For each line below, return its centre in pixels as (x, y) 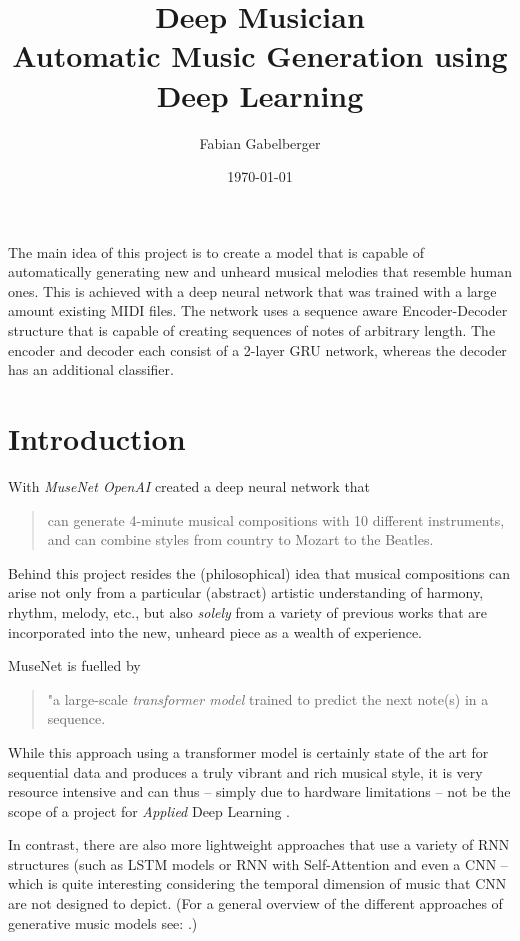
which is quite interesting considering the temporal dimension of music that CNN (257, 883)
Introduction (97, 438)
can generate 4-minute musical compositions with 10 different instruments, (276, 519)
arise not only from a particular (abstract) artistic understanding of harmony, (246, 592)
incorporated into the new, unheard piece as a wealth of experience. (215, 631)
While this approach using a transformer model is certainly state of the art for (248, 751)
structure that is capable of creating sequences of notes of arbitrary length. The (252, 330)
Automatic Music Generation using (260, 55)
